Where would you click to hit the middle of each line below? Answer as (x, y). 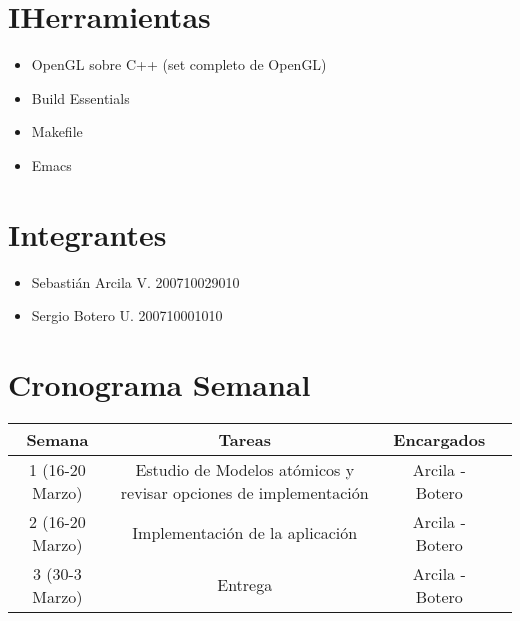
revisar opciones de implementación (244, 492)
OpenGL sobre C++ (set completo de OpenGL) (179, 64)
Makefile (57, 131)
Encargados (439, 439)
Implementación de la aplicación (245, 533)
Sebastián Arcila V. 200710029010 (135, 281)
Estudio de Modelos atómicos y (245, 469)
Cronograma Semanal (159, 384)
